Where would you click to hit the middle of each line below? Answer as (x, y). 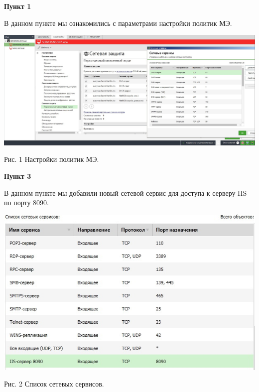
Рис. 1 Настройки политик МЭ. (52, 159)
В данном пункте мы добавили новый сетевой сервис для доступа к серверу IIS (126, 193)
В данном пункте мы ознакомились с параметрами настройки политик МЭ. (118, 23)
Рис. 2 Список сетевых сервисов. (54, 384)
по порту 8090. (26, 202)
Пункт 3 (18, 176)
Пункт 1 (18, 6)
